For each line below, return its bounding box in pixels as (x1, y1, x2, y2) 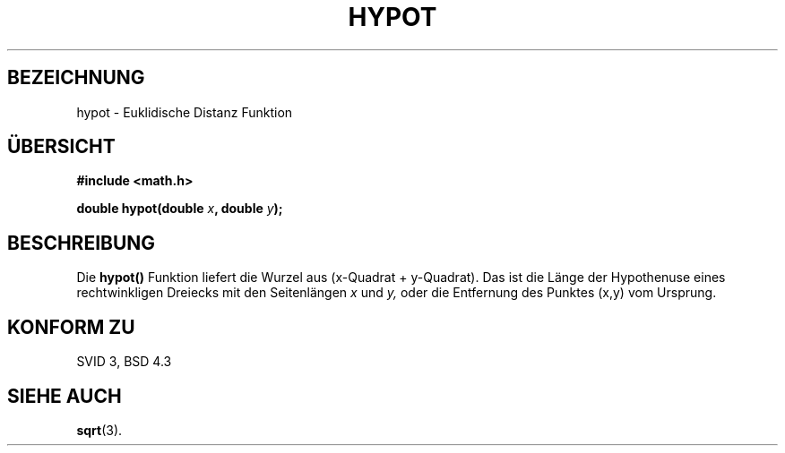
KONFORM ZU (7, 315, 135, 338)
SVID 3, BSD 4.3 (76, 354, 172, 370)
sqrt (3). (76, 422, 123, 438)
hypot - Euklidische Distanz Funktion (76, 104, 293, 120)
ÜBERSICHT (7, 135, 116, 158)
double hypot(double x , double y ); (76, 201, 283, 217)
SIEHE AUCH (7, 384, 122, 407)
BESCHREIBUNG (7, 231, 156, 254)
